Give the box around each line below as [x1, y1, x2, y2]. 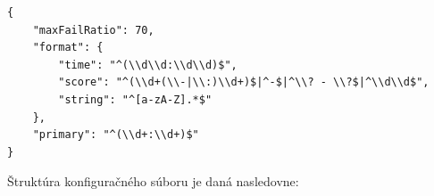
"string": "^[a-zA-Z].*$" [58, 93, 213, 106]
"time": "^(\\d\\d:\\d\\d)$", [58, 58, 238, 71]
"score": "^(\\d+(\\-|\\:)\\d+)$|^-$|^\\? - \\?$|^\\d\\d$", [58, 76, 430, 89]
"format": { [32, 41, 104, 54]
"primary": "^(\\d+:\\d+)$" [32, 128, 199, 142]
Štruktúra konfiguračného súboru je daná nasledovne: [7, 172, 299, 191]
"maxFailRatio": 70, [32, 23, 154, 37]
